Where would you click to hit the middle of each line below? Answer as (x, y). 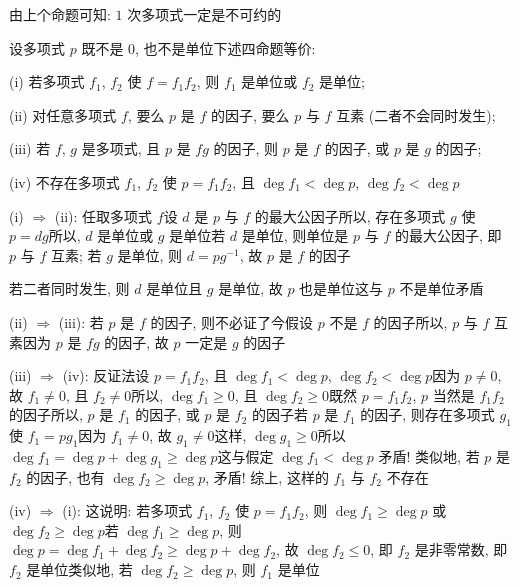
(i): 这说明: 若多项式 (127, 510)
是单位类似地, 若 (79, 569)
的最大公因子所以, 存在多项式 (350, 215)
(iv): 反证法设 (106, 375)
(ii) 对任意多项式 (63, 114)
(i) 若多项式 (47, 81)
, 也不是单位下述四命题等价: (225, 47)
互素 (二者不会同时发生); (416, 114)
